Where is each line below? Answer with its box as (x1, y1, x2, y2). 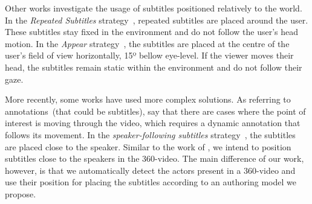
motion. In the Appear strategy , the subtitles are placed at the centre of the (5, 37, 290, 49)
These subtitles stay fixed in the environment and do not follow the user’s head (5, 25, 299, 38)
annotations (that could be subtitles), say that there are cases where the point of (5, 104, 306, 117)
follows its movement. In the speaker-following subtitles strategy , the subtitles (5, 128, 296, 141)
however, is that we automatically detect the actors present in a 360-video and (5, 164, 296, 176)
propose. (5, 187, 36, 200)
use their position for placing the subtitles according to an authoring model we (5, 176, 296, 188)
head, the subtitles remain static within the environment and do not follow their (5, 60, 302, 73)
